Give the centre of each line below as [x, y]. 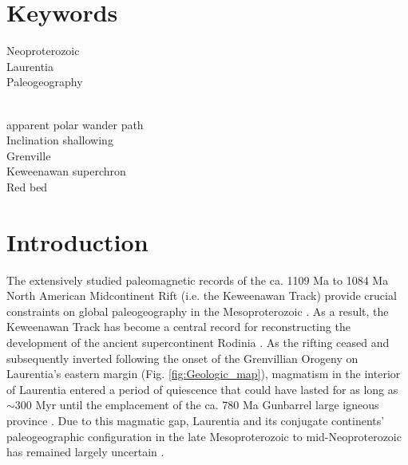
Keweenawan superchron [66, 171]
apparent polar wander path [75, 124]
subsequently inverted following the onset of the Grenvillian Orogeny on [182, 358]
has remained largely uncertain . [85, 452]
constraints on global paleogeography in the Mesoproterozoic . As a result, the [198, 311]
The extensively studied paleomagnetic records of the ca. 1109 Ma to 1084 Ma [198, 280]
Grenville [29, 155]
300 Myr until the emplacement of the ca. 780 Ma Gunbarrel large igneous [197, 405]
